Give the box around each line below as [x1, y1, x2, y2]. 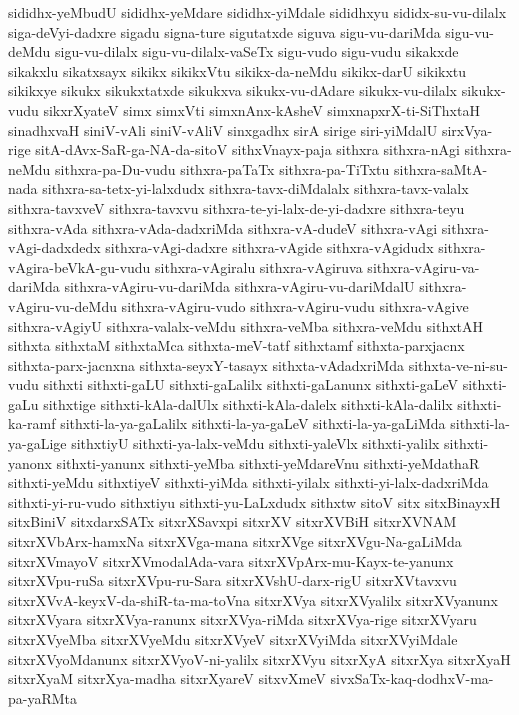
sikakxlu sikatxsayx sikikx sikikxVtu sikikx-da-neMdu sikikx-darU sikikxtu [8, 60, 467, 81]
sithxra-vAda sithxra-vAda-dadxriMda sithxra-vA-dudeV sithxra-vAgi [8, 217, 438, 238]
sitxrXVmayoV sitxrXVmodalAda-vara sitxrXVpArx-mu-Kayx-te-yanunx [8, 550, 454, 571]
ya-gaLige [8, 433, 67, 454]
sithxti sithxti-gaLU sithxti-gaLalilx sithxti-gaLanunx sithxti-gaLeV [43, 374, 459, 395]
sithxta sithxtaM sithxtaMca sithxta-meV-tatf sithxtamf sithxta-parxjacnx [8, 335, 465, 356]
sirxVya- [441, 119, 493, 140]
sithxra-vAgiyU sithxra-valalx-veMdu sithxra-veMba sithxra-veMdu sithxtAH [8, 315, 484, 336]
